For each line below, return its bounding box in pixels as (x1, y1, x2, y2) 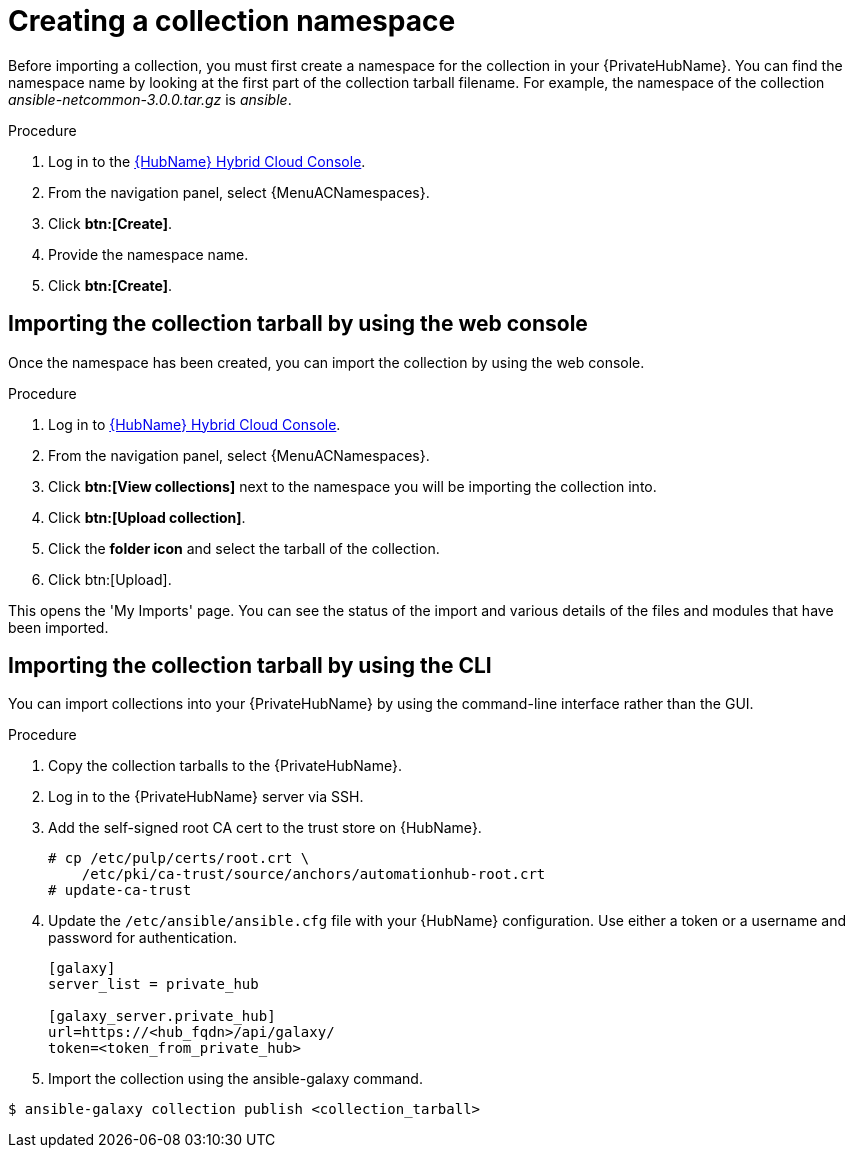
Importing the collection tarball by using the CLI (8, 653, 492, 679)
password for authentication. (48, 929, 237, 947)
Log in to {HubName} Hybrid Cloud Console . (48, 415, 341, 433)
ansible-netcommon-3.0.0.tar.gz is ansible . (8, 90, 292, 108)
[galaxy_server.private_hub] (48, 1008, 276, 1025)
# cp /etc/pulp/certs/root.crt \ (48, 850, 310, 867)
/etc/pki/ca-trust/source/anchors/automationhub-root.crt (81, 866, 546, 883)
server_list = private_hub (48, 976, 259, 993)
